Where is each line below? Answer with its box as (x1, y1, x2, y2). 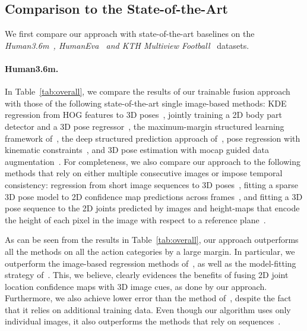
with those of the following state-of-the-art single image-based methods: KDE (5, 96, 287, 109)
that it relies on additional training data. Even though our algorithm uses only (5, 303, 291, 316)
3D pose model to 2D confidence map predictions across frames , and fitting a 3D (5, 190, 303, 202)
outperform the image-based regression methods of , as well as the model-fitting (5, 257, 296, 269)
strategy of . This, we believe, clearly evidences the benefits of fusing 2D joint (5, 268, 289, 281)
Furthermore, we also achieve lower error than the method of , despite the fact (5, 292, 292, 304)
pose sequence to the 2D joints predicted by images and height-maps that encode (5, 202, 300, 214)
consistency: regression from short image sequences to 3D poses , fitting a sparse (5, 178, 298, 191)
